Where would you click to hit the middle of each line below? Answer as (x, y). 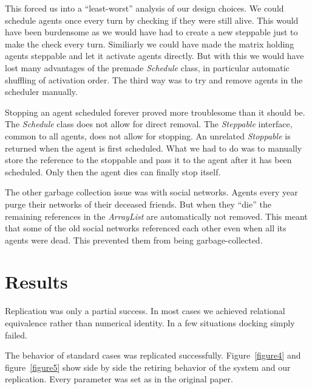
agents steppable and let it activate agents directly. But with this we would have (154, 56)
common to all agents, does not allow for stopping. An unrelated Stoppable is (148, 135)
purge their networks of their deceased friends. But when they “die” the (138, 204)
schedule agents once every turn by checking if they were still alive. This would (152, 20)
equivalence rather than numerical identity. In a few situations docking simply (150, 323)
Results (36, 282)
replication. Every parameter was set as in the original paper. (119, 379)
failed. (16, 335)
